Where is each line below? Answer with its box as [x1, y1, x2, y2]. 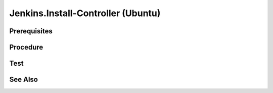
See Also [9, 75, 38, 84]
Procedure [9, 43, 43, 52]
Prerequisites [9, 27, 53, 35]
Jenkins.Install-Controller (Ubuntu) [9, 8, 161, 19]
